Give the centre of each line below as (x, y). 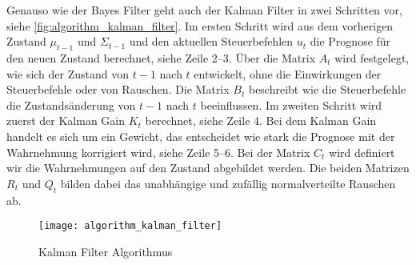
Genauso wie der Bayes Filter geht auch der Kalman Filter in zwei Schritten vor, (204, 10)
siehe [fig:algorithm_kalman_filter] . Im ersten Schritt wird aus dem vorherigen (200, 25)
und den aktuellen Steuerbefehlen (211, 41)
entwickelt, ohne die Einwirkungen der (288, 73)
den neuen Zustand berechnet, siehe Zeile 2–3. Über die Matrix (161, 57)
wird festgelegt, (372, 57)
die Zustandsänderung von (71, 104)
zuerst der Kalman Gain (66, 120)
